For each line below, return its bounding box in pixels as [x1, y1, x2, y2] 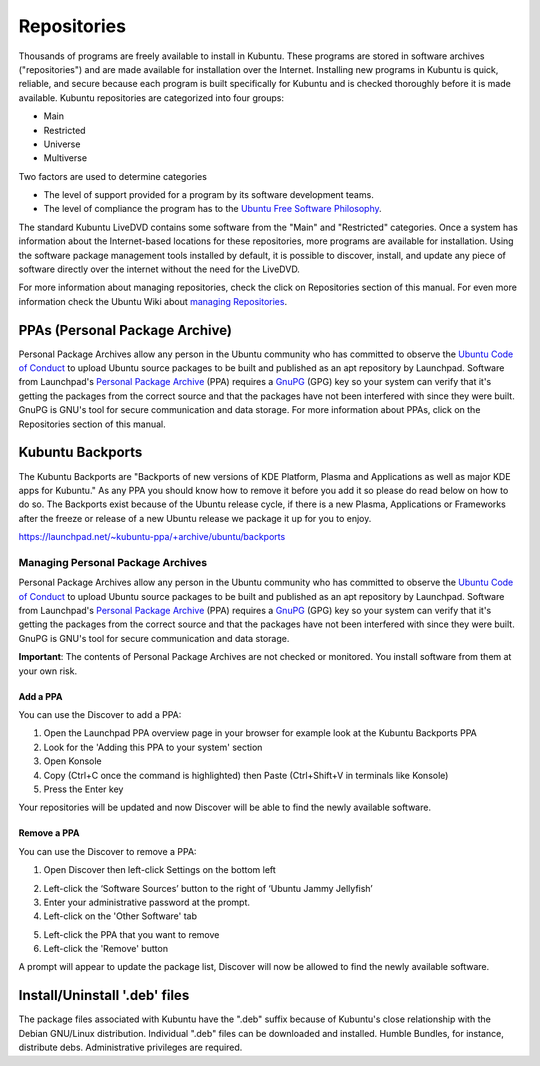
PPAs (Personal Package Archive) [18, 321, 232, 339]
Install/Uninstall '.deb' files [18, 987, 190, 1004]
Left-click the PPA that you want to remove [43, 928, 220, 940]
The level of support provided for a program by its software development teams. [43, 189, 374, 201]
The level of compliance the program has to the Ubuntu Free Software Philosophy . [43, 203, 382, 215]
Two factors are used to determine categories [18, 170, 207, 182]
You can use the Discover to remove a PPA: [18, 845, 197, 857]
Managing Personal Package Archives [18, 555, 208, 569]
